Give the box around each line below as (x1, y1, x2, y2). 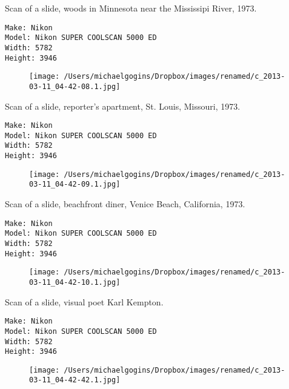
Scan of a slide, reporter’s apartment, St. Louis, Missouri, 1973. (5, 99, 241, 112)
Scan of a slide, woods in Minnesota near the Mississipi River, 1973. (5, 2, 257, 14)
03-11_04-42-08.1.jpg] (29, 82, 121, 91)
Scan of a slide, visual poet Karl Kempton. (5, 295, 164, 308)
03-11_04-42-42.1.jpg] (29, 376, 121, 385)
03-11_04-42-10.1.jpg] (29, 278, 121, 287)
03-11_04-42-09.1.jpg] (29, 180, 121, 189)
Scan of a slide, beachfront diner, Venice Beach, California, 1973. (5, 198, 245, 210)
